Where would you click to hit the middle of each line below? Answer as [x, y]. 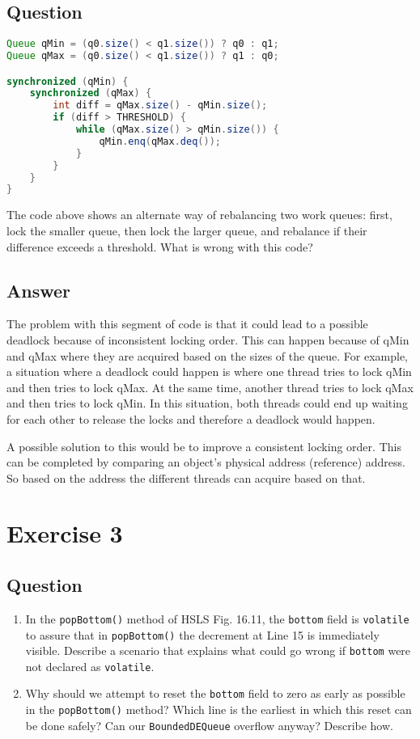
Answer [39, 290]
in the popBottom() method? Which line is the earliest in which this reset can [218, 709]
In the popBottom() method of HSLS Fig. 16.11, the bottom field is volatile [217, 618]
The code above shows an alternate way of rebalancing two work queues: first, [199, 215]
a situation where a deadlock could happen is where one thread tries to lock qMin [209, 372]
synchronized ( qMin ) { [68, 81]
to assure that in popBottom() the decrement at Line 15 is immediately [202, 634]
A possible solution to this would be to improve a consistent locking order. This [204, 446]
